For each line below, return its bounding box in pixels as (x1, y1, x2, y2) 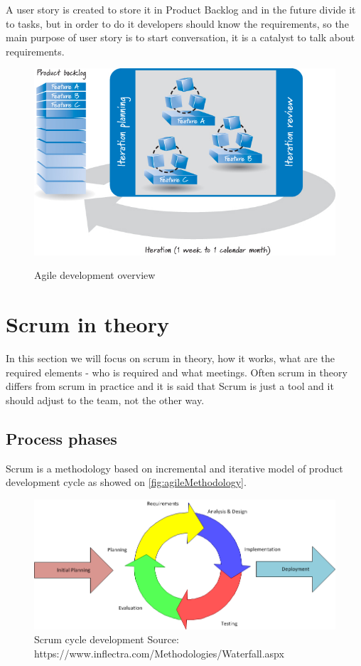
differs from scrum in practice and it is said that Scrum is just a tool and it (6, 379, 334, 393)
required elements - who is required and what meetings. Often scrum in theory (6, 364, 347, 379)
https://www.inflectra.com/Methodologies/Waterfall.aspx (34, 646, 284, 661)
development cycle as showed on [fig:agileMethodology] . (6, 475, 247, 490)
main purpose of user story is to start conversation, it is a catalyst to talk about (6, 30, 355, 45)
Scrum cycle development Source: (34, 632, 179, 647)
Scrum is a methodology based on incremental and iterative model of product (6, 460, 343, 475)
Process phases (6, 427, 117, 449)
